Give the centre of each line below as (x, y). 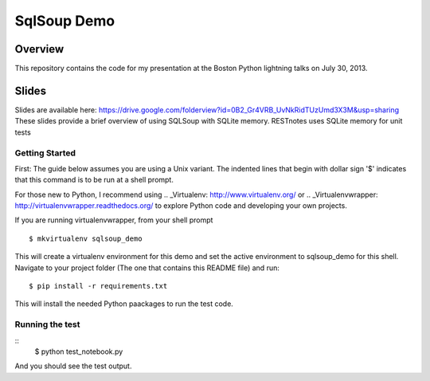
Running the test (47, 324)
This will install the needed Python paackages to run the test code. (124, 304)
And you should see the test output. (73, 366)
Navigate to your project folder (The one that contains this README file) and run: (147, 268)
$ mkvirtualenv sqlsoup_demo (86, 238)
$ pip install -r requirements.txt (98, 286)
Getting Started (45, 153)
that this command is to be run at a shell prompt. (94, 180)
